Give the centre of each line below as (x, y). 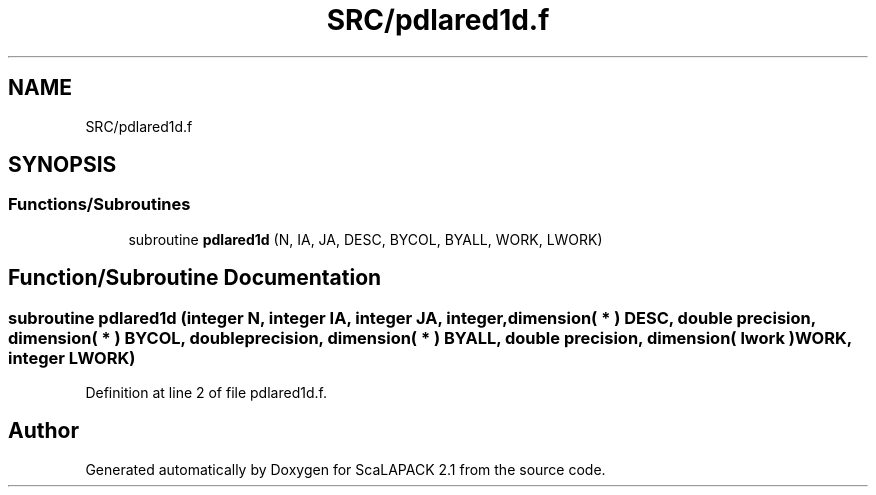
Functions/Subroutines (99, 204)
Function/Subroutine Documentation (195, 278)
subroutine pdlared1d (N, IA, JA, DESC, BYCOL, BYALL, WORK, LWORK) (365, 239)
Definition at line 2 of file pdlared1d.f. (206, 393)
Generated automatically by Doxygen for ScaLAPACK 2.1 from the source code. (345, 469)
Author (43, 431)
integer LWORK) (72, 357)
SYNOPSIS (62, 165)
